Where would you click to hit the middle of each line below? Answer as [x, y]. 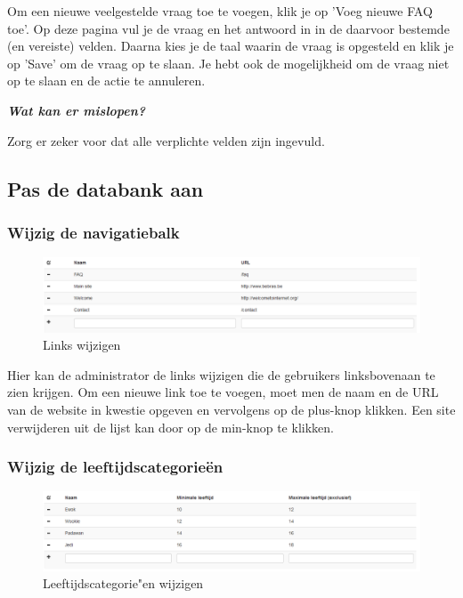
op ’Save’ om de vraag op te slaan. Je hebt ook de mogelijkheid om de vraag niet [228, 63]
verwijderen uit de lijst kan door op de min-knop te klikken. [171, 427]
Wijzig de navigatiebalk [93, 232]
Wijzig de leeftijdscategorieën [115, 467]
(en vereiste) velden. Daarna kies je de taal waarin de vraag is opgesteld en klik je [231, 46]
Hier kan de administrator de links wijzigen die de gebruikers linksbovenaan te [221, 374]
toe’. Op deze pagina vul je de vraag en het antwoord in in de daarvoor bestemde [228, 28]
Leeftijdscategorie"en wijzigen [123, 583]
